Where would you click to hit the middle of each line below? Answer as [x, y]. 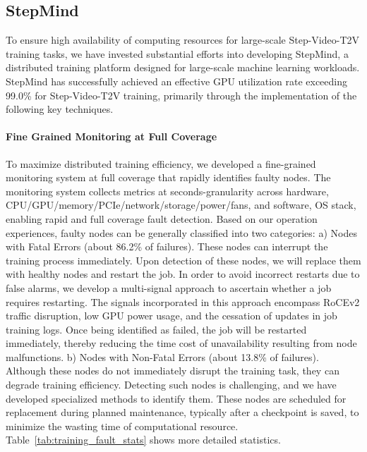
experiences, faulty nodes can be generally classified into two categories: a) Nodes [181, 232]
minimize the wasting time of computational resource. [122, 426]
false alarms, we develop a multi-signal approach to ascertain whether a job [169, 287]
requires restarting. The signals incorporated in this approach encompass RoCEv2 [183, 301]
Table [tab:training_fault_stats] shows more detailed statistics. [143, 440]
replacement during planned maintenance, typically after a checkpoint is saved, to [182, 412]
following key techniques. [60, 109]
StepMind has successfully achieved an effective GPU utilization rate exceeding [177, 81]
